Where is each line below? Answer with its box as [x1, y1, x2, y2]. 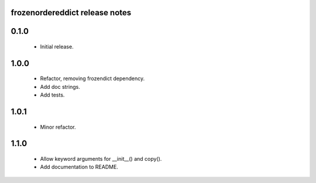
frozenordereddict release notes [11, 8, 132, 18]
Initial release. [40, 43, 74, 50]
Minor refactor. [40, 123, 76, 130]
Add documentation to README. [40, 164, 118, 171]
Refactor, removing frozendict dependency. [40, 75, 145, 82]
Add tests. [40, 91, 65, 99]
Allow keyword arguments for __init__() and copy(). [40, 156, 162, 163]
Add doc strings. [40, 83, 80, 90]
